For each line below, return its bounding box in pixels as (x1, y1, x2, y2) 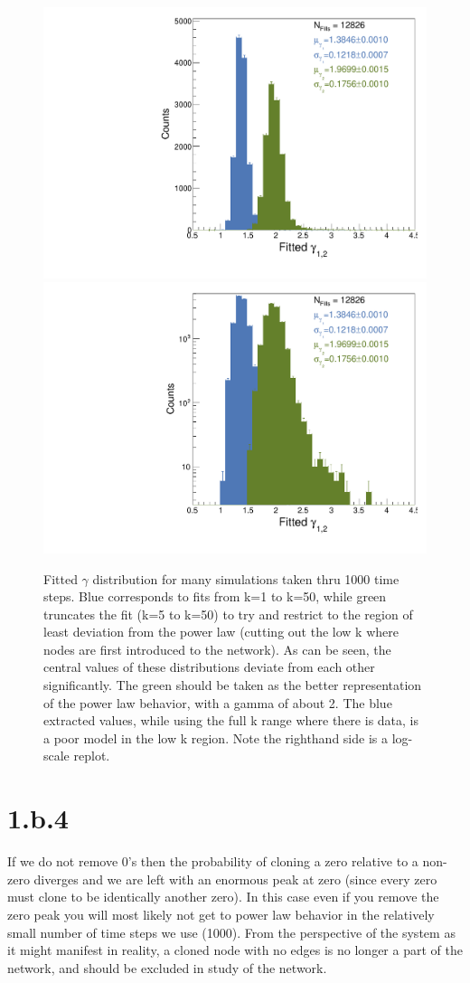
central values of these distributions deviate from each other (43, 657, 375, 676)
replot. (73, 746, 110, 765)
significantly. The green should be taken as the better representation (43, 676, 422, 695)
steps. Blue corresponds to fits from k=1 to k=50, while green (43, 587, 387, 606)
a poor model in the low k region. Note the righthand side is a (43, 728, 388, 747)
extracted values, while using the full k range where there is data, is (43, 711, 419, 730)
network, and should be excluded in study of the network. (7, 958, 327, 977)
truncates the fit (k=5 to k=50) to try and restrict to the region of (43, 604, 413, 623)
